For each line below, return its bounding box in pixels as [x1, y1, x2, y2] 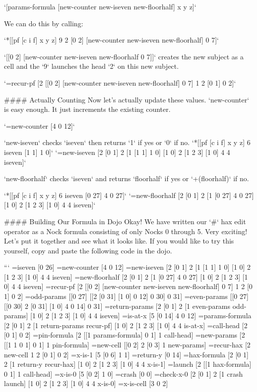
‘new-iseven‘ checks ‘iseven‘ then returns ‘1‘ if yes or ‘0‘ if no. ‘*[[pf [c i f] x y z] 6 [4, 137, 251, 147]
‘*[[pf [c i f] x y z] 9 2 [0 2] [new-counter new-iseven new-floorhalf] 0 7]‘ [4, 35, 219, 45]
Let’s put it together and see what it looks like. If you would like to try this [4, 236, 234, 246]
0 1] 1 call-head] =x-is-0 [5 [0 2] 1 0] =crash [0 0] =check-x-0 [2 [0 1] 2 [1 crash [4, 368, 243, 379]
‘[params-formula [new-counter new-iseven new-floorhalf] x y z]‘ [4, 1, 196, 11]
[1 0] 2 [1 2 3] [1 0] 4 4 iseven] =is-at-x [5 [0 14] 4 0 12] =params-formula [30, 310, 252, 321]
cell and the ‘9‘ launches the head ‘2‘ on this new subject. [4, 61, 179, 71]
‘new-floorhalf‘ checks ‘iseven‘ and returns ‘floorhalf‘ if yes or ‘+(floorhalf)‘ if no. [4, 173, 249, 184]
